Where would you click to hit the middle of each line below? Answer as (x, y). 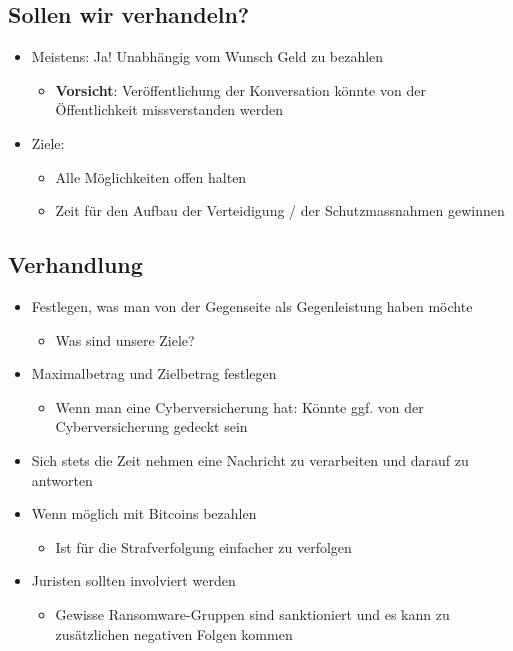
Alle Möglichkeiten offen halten (151, 176)
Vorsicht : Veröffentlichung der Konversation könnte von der (240, 89)
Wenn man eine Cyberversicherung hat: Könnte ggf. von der (239, 406)
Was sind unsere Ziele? (125, 339)
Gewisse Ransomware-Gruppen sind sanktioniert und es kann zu (252, 613)
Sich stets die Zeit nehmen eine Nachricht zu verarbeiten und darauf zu (250, 459)
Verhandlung (75, 264)
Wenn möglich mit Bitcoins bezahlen (144, 513)
